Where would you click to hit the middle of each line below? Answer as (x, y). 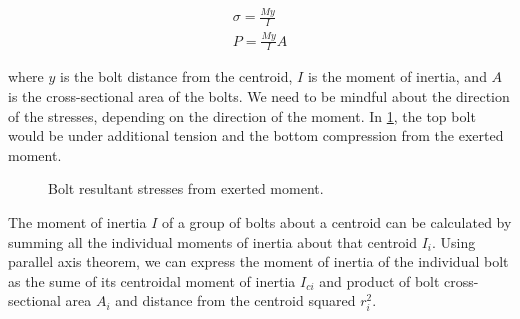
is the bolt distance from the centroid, (176, 76)
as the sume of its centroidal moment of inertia (152, 280)
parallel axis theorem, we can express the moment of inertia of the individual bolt (258, 261)
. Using (454, 241)
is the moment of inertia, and (397, 76)
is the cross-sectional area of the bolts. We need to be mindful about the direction (259, 95)
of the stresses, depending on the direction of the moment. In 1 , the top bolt (242, 115)
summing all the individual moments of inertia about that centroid (212, 241)
